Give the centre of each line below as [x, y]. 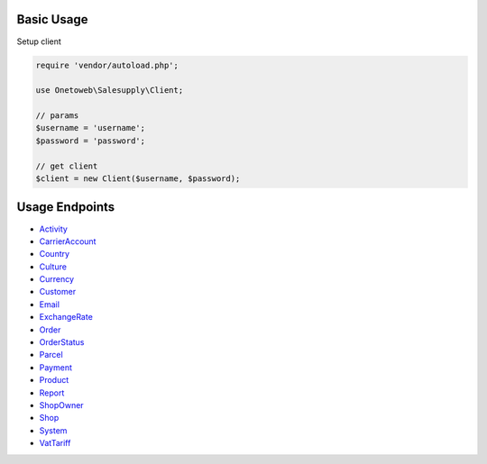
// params [57, 116]
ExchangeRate [66, 317]
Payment [55, 367]
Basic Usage [52, 19]
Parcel [51, 355]
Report [52, 393]
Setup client [39, 41]
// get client [67, 166]
